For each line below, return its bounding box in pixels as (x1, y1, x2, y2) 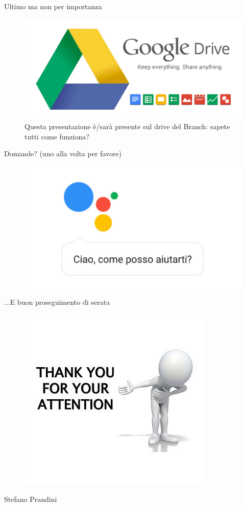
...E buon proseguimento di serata (4, 297, 110, 307)
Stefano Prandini (4, 494, 57, 504)
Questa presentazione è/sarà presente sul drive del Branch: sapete (24, 121, 230, 132)
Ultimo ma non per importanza (4, 1, 102, 11)
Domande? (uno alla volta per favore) (4, 148, 122, 159)
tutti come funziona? (24, 131, 89, 141)
